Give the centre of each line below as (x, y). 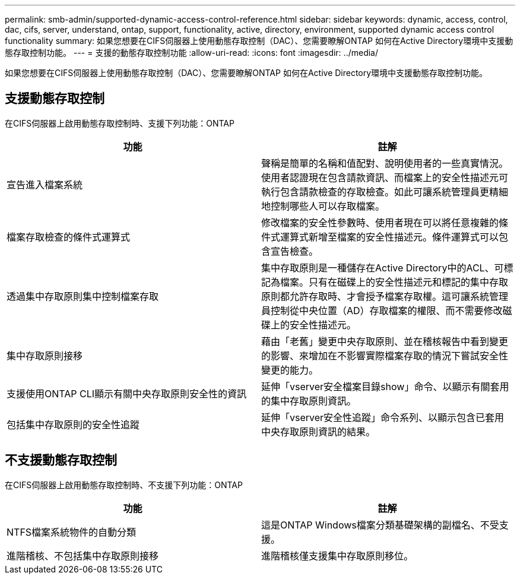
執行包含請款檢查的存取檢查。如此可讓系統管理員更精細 (385, 192)
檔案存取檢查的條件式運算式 (69, 237)
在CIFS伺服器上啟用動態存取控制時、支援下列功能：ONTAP (120, 123)
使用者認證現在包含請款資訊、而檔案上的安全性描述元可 (385, 177)
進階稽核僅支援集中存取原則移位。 (337, 556)
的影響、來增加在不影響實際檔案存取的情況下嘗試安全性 (385, 355)
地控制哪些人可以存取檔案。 (323, 206)
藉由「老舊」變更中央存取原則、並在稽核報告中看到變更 (385, 341)
